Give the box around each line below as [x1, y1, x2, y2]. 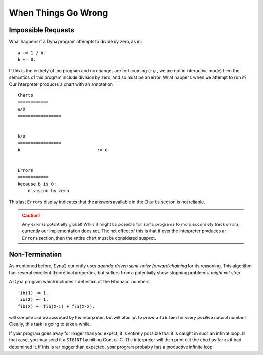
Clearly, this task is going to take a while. [9, 321, 91, 327]
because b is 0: [18, 181, 56, 187]
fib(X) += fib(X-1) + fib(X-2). [18, 303, 95, 309]
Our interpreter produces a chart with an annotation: [9, 81, 114, 87]
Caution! [22, 212, 40, 218]
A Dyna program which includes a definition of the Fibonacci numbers [9, 279, 150, 284]
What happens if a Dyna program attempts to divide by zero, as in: [9, 39, 142, 45]
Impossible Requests [9, 26, 74, 34]
